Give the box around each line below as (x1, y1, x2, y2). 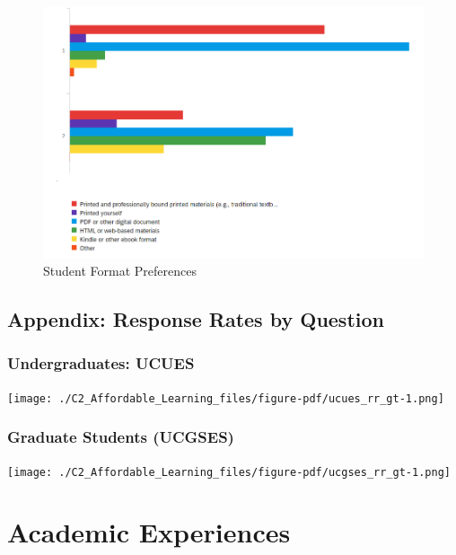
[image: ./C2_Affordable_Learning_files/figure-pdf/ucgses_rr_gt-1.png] (7, 465, 451, 479)
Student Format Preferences (43, 261, 197, 280)
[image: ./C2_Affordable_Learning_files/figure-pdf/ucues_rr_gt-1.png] (7, 392, 444, 405)
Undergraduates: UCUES (7, 352, 195, 374)
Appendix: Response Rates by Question (7, 305, 384, 333)
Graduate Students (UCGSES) (7, 426, 234, 448)
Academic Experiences (7, 514, 291, 551)
